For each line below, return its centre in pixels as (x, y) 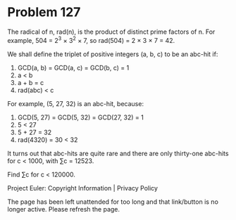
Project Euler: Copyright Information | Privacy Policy (83, 188)
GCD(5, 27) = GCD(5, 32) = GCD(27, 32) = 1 (81, 117)
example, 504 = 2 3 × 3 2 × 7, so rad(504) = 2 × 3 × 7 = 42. (91, 39)
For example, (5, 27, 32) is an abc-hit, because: (76, 103)
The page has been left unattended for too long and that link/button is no (113, 202)
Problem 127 (44, 12)
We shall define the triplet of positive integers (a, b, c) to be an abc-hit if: (113, 54)
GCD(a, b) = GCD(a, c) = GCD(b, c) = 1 (73, 67)
